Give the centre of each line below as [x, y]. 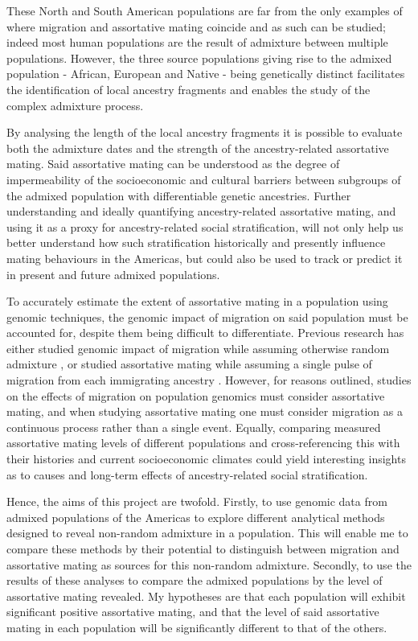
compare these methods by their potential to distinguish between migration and [203, 549]
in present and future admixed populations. [113, 274]
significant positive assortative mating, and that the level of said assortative [193, 612]
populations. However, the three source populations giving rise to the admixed [199, 58]
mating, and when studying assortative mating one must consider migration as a [205, 411]
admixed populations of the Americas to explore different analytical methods [196, 517]
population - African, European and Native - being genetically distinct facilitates [206, 74]
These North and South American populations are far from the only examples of [205, 10]
